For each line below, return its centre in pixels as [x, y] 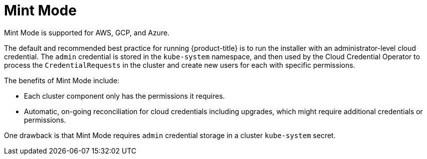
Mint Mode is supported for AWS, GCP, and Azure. [87, 32]
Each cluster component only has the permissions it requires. [124, 96]
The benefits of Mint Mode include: [62, 80]
